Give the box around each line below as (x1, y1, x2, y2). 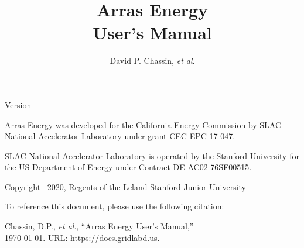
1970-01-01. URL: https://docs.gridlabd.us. (5, 231, 160, 243)
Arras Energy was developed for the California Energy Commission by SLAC (5, 118, 282, 130)
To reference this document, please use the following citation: (5, 200, 224, 212)
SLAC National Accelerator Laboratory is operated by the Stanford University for (5, 149, 299, 161)
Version (5, 98, 32, 111)
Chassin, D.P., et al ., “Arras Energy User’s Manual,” (5, 220, 194, 232)
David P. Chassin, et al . (110, 54, 195, 67)
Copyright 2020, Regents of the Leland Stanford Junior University (5, 180, 246, 192)
